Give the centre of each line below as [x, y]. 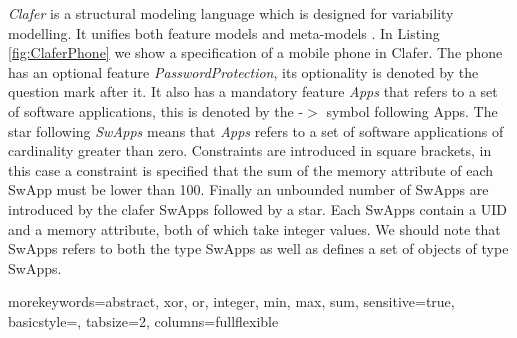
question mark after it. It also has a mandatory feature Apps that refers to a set [253, 91]
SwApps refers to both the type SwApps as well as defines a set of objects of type [258, 248]
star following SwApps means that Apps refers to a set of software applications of [256, 130]
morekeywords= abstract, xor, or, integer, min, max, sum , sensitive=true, [231, 301]
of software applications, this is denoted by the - [156, 110]
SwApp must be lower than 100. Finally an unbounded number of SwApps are [248, 189]
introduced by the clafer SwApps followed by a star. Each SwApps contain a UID [257, 208]
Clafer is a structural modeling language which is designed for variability [231, 13]
